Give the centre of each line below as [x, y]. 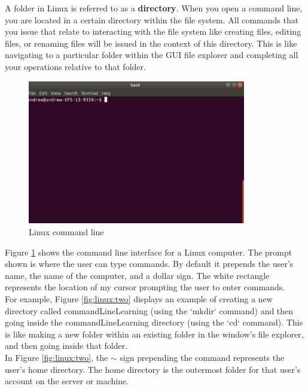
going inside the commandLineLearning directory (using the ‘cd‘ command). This [154, 322]
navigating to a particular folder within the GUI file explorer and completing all [152, 55]
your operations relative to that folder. [75, 66]
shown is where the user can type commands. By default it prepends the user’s [149, 264]
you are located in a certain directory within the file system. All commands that [152, 19]
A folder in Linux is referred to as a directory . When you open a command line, [154, 8]
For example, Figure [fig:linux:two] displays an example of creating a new [139, 299]
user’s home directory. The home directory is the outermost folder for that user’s [153, 369]
